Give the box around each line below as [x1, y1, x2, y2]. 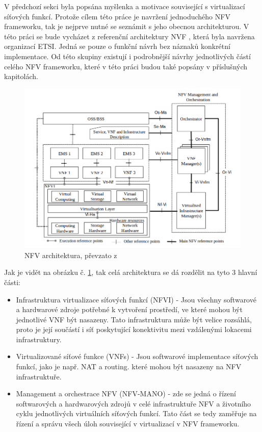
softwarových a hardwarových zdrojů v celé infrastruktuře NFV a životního [16, 398, 251, 409]
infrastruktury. [16, 334, 62, 344]
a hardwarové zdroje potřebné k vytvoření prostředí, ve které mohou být [16, 304, 243, 315]
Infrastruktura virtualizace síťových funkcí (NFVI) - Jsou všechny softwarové [16, 294, 256, 304]
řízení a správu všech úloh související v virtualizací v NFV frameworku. [16, 418, 240, 429]
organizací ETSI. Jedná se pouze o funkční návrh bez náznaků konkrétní [4, 41, 230, 52]
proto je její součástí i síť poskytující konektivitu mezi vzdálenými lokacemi [16, 324, 252, 335]
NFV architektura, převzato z [24, 249, 117, 260]
